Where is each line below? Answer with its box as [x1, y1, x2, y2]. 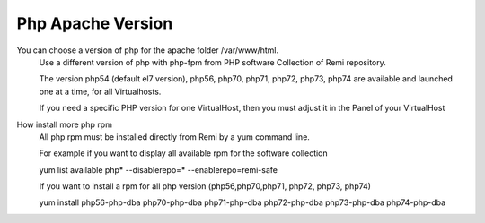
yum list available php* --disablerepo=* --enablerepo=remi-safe [39, 164, 278, 175]
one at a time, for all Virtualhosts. [39, 86, 162, 97]
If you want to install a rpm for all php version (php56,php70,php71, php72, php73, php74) [39, 181, 372, 192]
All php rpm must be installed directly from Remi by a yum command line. [39, 131, 310, 142]
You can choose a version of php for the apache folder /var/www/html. [16, 45, 279, 56]
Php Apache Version [16, 13, 173, 33]
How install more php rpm [16, 119, 112, 130]
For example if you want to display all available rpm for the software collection [39, 148, 328, 159]
